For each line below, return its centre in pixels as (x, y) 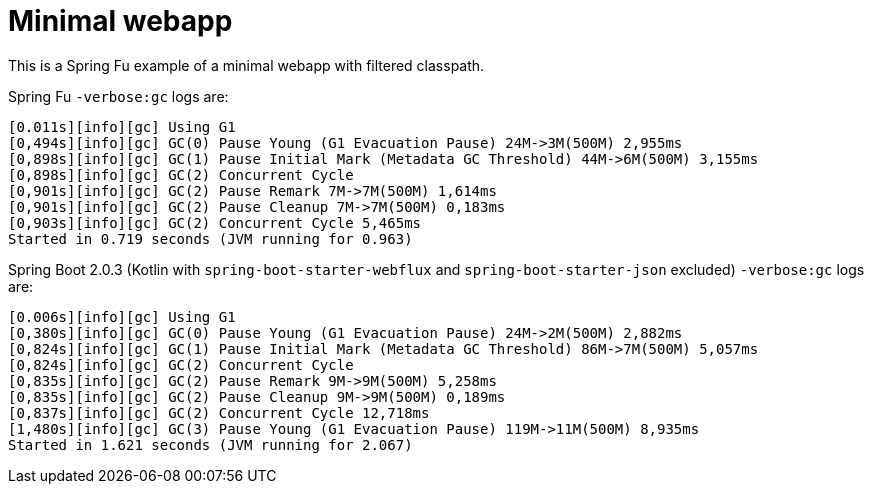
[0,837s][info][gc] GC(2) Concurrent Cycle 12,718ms (219, 412)
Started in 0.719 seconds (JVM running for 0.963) (210, 238)
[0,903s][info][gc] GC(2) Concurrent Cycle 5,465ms (215, 222)
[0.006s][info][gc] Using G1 (122, 316)
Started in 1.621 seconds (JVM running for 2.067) (210, 444)
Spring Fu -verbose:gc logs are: (118, 96)
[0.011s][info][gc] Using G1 (122, 126)
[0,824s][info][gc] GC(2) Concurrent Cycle (181, 364)
